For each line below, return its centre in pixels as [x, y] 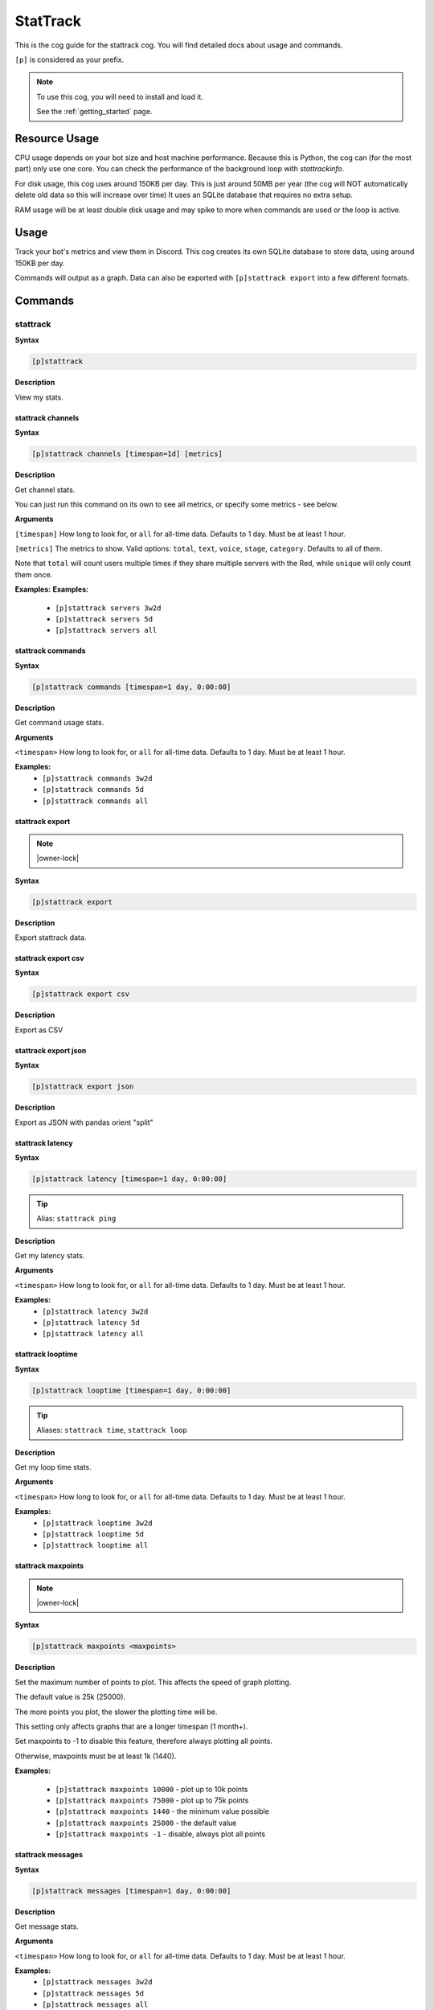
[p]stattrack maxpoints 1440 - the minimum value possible [162, 1811]
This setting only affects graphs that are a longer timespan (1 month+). [131, 1727]
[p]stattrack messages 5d [93, 1993]
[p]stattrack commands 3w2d [97, 778]
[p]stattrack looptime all [95, 1545]
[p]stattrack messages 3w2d [97, 1982]
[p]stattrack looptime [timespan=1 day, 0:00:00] [131, 1390]
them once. [34, 574]
